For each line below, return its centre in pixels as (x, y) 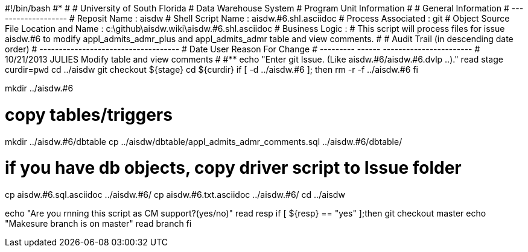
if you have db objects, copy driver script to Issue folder (233, 168)
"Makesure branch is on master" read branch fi (98, 223)
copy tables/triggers (89, 115)
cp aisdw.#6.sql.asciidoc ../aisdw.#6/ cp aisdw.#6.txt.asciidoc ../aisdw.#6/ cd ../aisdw (175, 195)
